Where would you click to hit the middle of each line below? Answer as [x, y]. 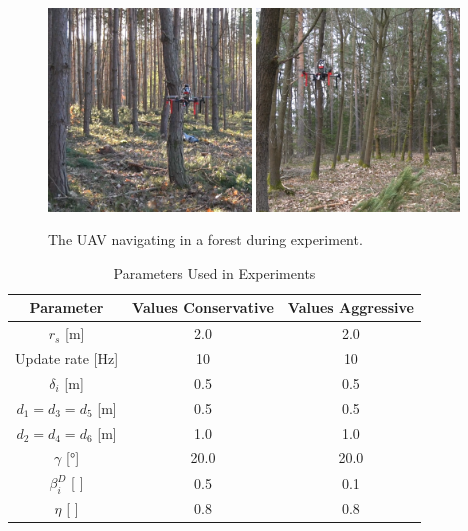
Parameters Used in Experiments [214, 272]
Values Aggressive [350, 307]
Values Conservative [203, 307]
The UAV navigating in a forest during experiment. [205, 239]
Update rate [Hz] [67, 357]
